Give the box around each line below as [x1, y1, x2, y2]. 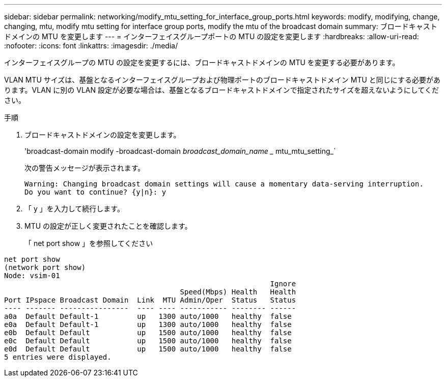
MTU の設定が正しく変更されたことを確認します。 [24, 222, 192, 230]
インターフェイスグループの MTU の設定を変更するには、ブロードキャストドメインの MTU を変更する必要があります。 [4, 58, 400, 67]
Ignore [270, 280, 296, 288]
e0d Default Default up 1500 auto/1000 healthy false [4, 345, 292, 353]
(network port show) [4, 263, 86, 271]
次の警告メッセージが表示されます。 [24, 164, 145, 172]
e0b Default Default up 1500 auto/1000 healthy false [4, 329, 292, 337]
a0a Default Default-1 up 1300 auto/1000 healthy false [4, 312, 292, 320]
